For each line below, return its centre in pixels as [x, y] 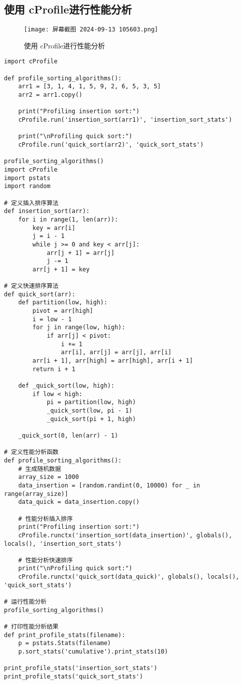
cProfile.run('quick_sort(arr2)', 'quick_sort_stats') [111, 145]
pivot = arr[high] [63, 311]
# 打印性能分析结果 [31, 627]
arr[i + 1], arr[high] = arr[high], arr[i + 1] [113, 361]
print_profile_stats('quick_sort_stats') [74, 677]
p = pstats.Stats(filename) [64, 643]
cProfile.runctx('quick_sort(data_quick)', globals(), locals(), [129, 577]
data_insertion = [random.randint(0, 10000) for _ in [109, 485]
